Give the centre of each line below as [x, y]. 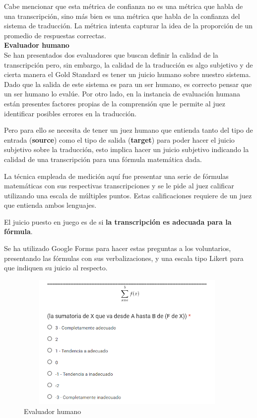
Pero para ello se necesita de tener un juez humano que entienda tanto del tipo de [128, 130]
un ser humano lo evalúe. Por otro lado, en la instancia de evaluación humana [122, 94]
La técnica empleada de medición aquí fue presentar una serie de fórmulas [116, 176]
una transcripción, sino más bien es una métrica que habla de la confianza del [122, 16]
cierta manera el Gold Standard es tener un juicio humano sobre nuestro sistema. [128, 74]
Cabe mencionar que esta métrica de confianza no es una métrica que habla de [124, 6]
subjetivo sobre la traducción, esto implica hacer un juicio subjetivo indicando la [127, 149]
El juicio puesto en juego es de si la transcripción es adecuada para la [118, 221]
